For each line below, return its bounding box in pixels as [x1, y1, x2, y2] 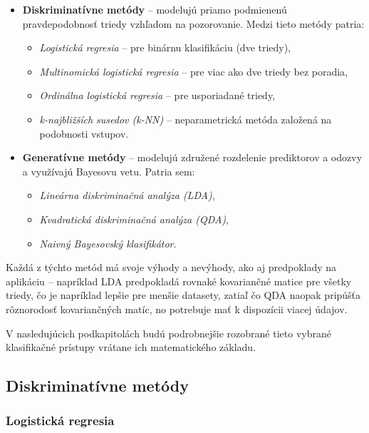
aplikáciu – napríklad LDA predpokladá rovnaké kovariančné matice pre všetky [6, 273, 352, 288]
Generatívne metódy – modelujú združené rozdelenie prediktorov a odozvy [22, 150, 363, 165]
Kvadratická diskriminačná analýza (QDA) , [39, 211, 229, 226]
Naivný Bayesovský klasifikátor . [39, 235, 177, 250]
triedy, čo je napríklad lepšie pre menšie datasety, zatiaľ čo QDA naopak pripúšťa [6, 287, 361, 302]
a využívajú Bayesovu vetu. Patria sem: [22, 163, 195, 178]
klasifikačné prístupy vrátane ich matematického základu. [6, 340, 256, 355]
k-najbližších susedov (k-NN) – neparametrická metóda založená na [39, 111, 332, 126]
